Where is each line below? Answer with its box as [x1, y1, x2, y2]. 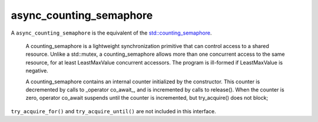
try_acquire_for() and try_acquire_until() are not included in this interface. [11, 107, 216, 114]
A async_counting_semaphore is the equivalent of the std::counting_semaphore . [11, 29, 212, 36]
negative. [25, 67, 48, 74]
